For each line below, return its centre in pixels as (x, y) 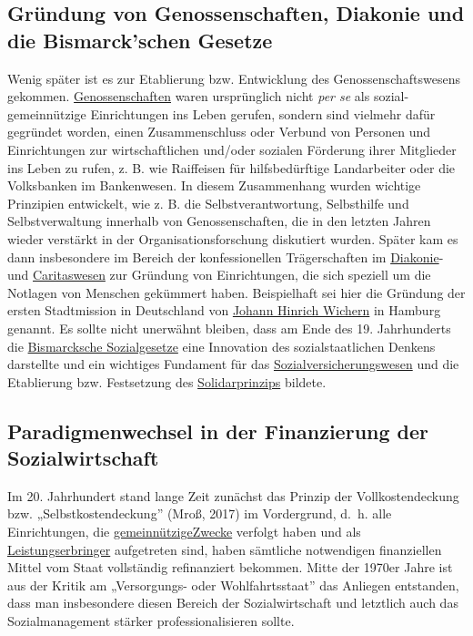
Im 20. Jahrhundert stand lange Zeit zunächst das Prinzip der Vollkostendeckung (233, 495)
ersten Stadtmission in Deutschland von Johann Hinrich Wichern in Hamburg (224, 310)
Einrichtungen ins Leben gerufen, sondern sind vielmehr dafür (263, 113)
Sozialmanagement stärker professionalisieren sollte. (151, 621)
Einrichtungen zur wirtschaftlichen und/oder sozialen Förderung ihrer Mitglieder (232, 149)
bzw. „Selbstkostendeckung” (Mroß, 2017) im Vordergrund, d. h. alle (200, 513)
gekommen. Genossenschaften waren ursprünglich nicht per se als (189, 96)
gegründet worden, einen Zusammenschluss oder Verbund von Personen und (219, 132)
